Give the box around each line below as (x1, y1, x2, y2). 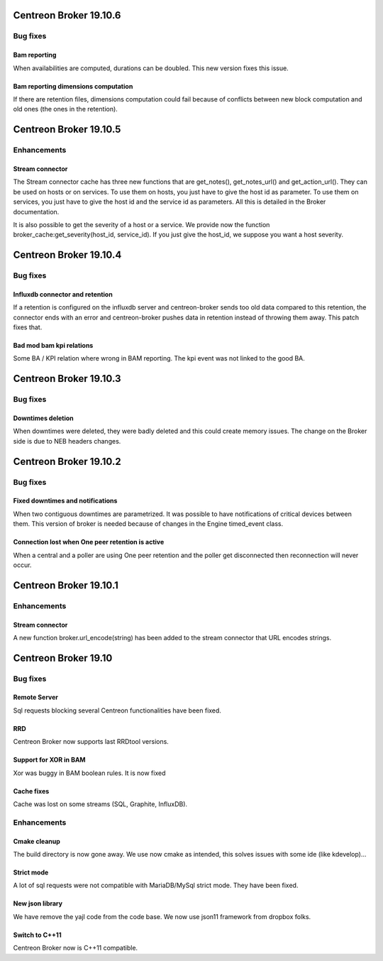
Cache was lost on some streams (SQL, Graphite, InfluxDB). (13, 800, 188, 808)
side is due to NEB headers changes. (13, 436, 121, 445)
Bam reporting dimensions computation (13, 82, 133, 90)
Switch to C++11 (13, 930, 62, 939)
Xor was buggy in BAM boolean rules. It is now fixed (13, 769, 166, 777)
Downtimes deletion (13, 414, 74, 422)
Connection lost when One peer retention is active (13, 538, 165, 547)
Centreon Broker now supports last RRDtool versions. (13, 737, 170, 746)
